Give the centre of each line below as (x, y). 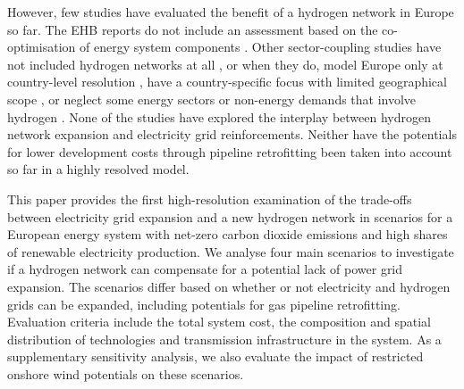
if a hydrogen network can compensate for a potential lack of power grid (205, 269)
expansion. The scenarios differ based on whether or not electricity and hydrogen (229, 286)
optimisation (42, 47)
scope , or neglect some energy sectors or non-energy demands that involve (212, 99)
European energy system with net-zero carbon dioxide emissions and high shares (228, 234)
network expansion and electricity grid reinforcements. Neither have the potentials (232, 134)
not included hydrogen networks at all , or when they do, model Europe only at (225, 64)
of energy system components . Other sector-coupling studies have (260, 47)
